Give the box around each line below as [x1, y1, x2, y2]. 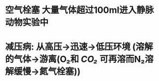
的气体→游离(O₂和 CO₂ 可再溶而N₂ [5, 54, 145, 65]
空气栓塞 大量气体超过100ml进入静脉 [5, 4, 154, 16]
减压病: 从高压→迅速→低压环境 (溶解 [5, 41, 153, 52]
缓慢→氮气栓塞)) [14, 66, 80, 77]
